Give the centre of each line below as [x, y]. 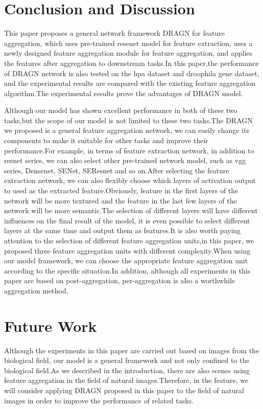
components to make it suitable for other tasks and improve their [106, 140]
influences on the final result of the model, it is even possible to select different [127, 220]
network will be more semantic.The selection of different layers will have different [131, 210]
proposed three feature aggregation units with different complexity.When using [127, 250]
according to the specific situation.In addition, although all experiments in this [127, 270]
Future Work [51, 325]
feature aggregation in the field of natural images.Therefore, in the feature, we [126, 380]
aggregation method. [36, 290]
